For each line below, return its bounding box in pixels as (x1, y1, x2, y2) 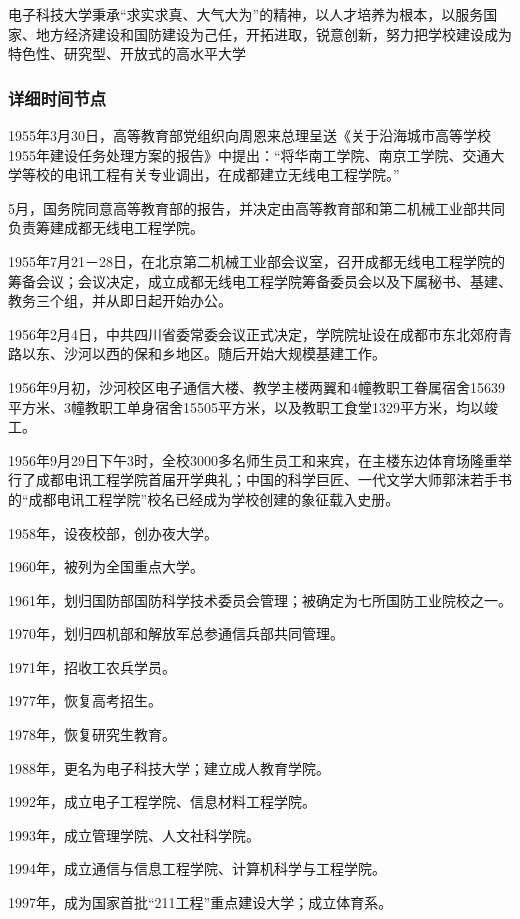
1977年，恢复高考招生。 (8, 690, 162, 711)
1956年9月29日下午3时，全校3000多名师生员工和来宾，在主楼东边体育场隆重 (8, 449, 498, 470)
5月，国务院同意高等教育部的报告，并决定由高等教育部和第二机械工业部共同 (8, 197, 505, 218)
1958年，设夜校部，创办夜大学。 (8, 522, 218, 543)
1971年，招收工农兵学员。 (8, 656, 176, 677)
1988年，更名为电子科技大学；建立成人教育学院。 (8, 757, 330, 778)
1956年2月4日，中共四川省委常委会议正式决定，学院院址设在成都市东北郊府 (8, 323, 498, 344)
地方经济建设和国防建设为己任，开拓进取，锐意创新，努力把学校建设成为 (35, 23, 512, 44)
